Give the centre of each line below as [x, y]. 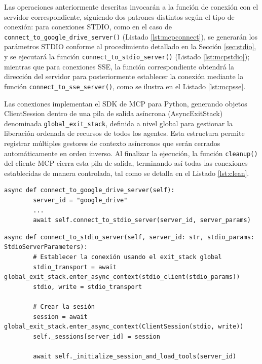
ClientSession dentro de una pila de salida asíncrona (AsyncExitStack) [114, 113]
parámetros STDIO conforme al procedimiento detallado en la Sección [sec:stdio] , [130, 46]
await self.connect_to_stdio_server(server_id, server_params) [142, 220]
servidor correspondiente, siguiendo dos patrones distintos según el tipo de [119, 16]
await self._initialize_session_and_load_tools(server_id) [135, 356]
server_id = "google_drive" [80, 200]
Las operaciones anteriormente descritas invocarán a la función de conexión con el [131, 7]
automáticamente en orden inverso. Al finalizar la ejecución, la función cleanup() [131, 153]
